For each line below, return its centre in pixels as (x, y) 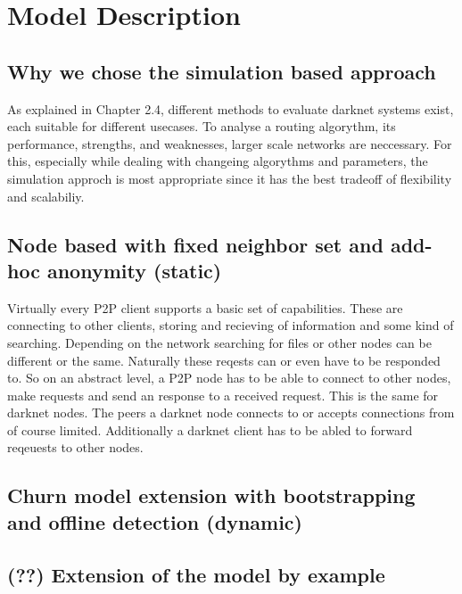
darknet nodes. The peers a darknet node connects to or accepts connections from (231, 412)
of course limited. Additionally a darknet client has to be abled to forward (210, 429)
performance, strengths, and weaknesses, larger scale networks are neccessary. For (230, 143)
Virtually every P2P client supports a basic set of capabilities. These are (205, 307)
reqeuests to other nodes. (75, 447)
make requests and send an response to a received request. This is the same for (223, 395)
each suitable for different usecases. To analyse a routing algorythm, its (202, 126)
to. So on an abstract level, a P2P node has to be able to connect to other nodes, (229, 378)
